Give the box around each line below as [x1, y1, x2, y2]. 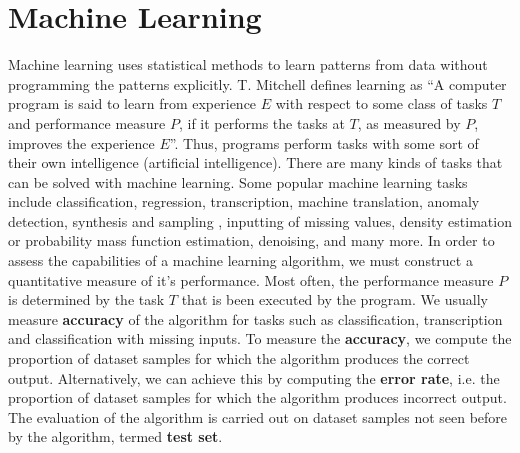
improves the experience [8, 132, 155, 153]
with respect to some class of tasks [275, 93, 488, 114]
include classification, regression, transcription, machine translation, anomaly [8, 191, 480, 212]
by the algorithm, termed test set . [8, 426, 223, 447]
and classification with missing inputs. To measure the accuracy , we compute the [8, 328, 512, 349]
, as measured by [357, 112, 461, 133]
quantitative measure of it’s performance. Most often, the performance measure [8, 269, 494, 290]
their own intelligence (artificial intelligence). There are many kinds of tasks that [8, 152, 503, 173]
